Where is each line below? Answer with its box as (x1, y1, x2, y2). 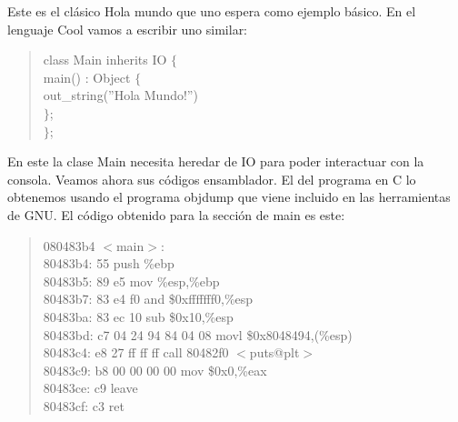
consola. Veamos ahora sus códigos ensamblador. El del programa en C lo (7, 169, 416, 188)
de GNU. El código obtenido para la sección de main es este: (7, 205, 345, 224)
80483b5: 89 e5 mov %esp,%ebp (43, 271, 220, 290)
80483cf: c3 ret (43, 396, 124, 415)
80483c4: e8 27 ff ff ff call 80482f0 (43, 343, 229, 362)
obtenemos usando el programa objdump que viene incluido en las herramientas (7, 187, 451, 206)
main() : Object (43, 67, 131, 86)
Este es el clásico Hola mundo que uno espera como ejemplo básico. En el (7, 2, 416, 20)
